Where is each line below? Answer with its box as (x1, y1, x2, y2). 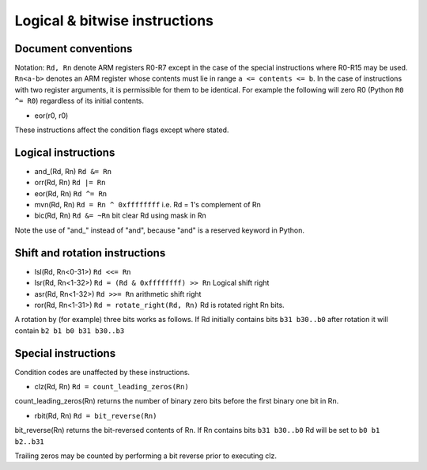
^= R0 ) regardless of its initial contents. (14, 96, 145, 106)
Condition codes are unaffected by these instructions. (14, 367, 190, 377)
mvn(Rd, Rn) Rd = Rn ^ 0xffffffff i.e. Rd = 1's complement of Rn (34, 200, 261, 210)
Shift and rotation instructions (14, 246, 166, 260)
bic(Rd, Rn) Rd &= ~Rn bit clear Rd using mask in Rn (34, 210, 206, 221)
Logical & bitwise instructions (14, 12, 213, 29)
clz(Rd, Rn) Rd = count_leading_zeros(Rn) (34, 382, 189, 392)
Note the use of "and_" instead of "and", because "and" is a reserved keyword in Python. (14, 226, 304, 235)
